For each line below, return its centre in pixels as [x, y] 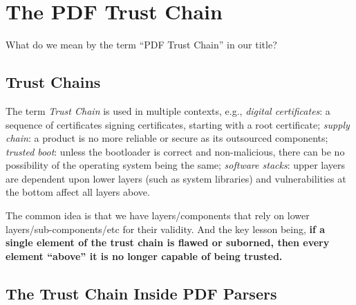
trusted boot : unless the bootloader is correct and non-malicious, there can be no [175, 151]
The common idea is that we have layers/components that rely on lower [158, 215]
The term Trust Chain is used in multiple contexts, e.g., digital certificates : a [168, 110]
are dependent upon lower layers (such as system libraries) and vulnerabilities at [176, 178]
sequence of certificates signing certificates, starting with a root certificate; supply [178, 124]
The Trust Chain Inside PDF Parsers [141, 293]
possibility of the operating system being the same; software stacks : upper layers [176, 165]
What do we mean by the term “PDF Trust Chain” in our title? [141, 45]
